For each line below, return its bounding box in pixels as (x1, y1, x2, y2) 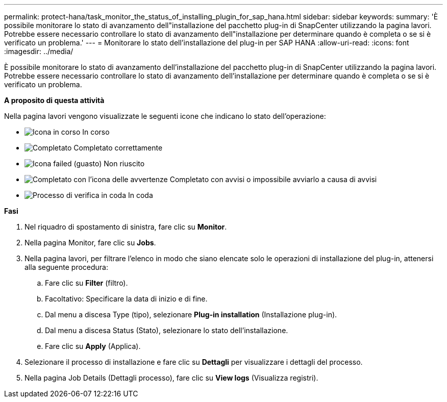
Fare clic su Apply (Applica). (45, 342, 141, 350)
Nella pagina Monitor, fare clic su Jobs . (24, 238, 156, 247)
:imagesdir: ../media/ (4, 47, 73, 56)
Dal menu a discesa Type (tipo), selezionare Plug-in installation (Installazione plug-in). (45, 310, 337, 319)
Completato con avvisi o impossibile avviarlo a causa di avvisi (169, 175, 377, 184)
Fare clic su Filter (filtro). (45, 279, 128, 287)
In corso (82, 128, 110, 136)
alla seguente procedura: (24, 263, 109, 271)
